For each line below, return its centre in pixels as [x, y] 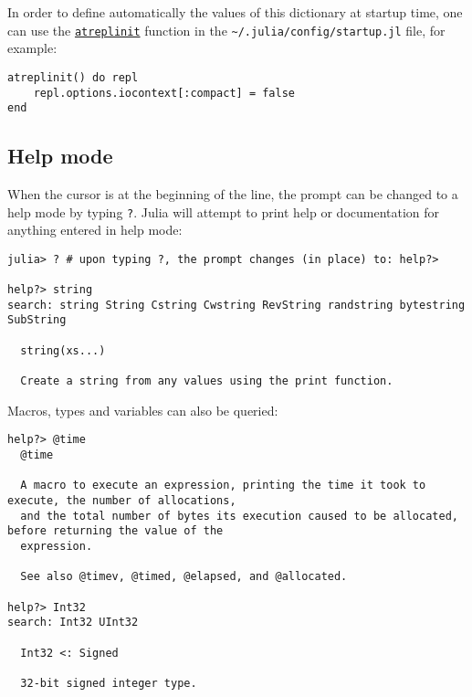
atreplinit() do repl [73, 77]
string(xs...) [63, 350]
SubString [37, 320]
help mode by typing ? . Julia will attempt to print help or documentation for [224, 211]
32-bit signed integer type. [109, 683]
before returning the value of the [115, 531]
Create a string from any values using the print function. [207, 381]
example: [32, 48]
